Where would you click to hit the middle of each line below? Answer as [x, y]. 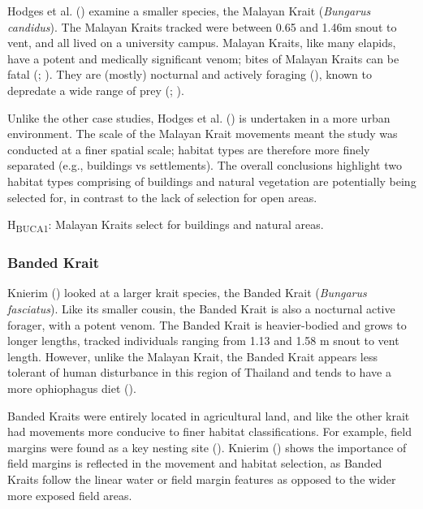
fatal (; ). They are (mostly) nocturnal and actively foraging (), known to [190, 74]
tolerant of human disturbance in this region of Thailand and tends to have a [199, 372]
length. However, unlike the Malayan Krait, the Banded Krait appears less [192, 356]
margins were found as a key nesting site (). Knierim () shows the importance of [207, 447]
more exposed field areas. [70, 495]
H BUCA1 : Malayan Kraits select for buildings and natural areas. [166, 225]
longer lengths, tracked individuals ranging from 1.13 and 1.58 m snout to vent [203, 341]
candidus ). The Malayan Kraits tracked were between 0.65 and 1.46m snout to [202, 26]
